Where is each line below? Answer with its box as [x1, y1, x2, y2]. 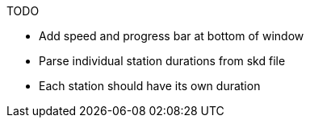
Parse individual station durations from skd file [39, 54, 286, 68]
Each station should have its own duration [39, 79, 261, 93]
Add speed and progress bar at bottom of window [39, 29, 304, 43]
